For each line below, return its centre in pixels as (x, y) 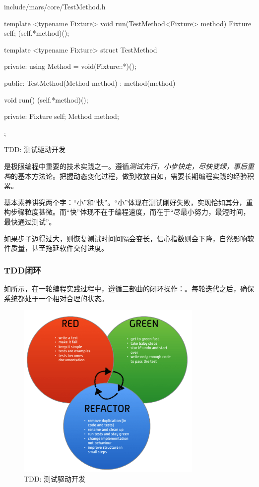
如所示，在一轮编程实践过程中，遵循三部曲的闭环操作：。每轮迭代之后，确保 (129, 288)
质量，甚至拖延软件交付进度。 (59, 248)
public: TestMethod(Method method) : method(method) (90, 82)
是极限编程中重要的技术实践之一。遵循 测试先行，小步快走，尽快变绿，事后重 (129, 166)
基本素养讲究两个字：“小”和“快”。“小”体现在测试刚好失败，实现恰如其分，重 (129, 202)
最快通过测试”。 (30, 221)
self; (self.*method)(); (37, 33)
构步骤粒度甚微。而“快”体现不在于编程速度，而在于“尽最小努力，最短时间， (127, 212)
